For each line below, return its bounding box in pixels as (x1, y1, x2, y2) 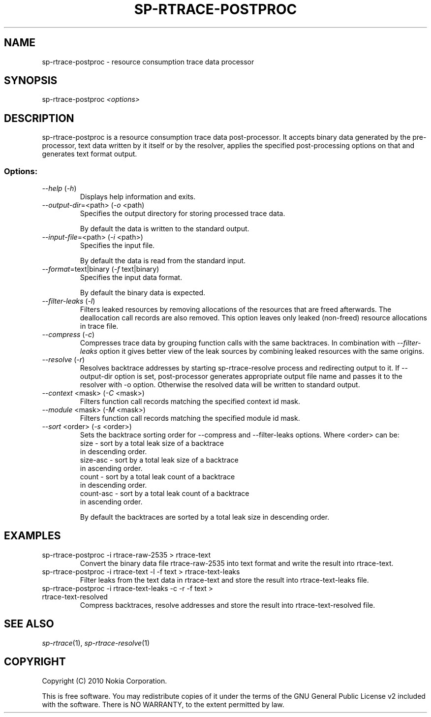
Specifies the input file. (80, 241, 155, 250)
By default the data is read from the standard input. (80, 256, 246, 265)
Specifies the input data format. (80, 273, 183, 282)
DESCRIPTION (4, 112, 74, 125)
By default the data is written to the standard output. (80, 224, 249, 233)
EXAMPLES (4, 530, 61, 542)
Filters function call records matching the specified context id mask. (80, 397, 301, 406)
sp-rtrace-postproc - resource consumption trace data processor (42, 57, 254, 66)
